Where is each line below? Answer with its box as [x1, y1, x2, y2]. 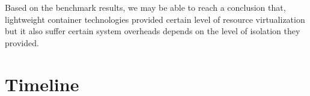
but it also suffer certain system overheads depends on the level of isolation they [5, 25, 300, 37]
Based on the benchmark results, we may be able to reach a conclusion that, [5, 1, 286, 13]
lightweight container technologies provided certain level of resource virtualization [5, 13, 305, 25]
